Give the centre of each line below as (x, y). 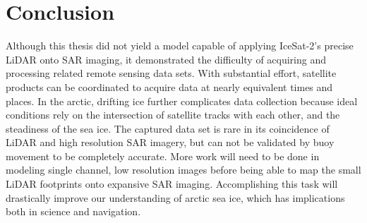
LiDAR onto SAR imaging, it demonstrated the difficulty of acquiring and (166, 59)
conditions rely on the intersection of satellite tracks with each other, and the (173, 115)
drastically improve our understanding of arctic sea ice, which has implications (175, 197)
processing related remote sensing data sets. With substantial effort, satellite (171, 73)
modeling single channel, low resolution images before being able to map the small (183, 170)
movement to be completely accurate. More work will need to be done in (163, 156)
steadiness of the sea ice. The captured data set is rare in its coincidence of (168, 128)
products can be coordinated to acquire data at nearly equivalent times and (169, 86)
